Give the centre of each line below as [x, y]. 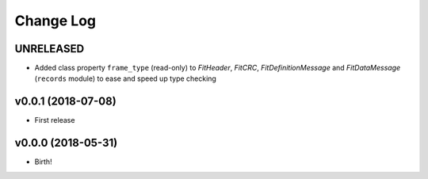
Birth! [43, 162]
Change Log [55, 21]
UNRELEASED [50, 49]
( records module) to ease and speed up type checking [126, 78]
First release [55, 120]
